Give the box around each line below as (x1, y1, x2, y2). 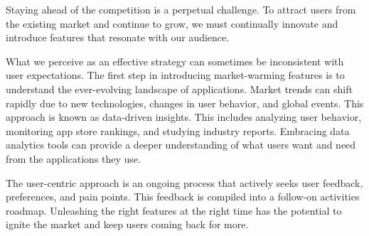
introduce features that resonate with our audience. (6, 30, 230, 45)
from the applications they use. (6, 151, 141, 166)
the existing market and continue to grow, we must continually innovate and (6, 16, 338, 31)
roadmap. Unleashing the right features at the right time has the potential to (6, 203, 342, 218)
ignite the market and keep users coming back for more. (6, 217, 249, 232)
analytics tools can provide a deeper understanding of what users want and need (6, 137, 356, 152)
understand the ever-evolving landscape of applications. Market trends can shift (6, 81, 353, 96)
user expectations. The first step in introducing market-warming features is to (6, 68, 345, 82)
